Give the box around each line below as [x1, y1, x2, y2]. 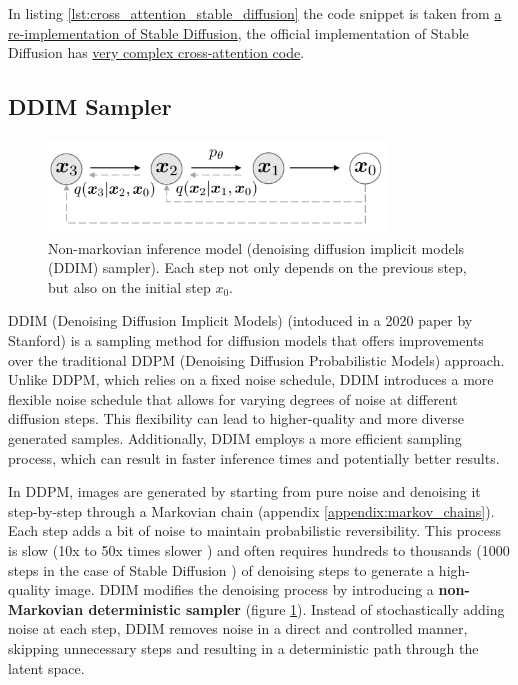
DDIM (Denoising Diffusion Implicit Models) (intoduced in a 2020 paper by [8, 310, 473, 331]
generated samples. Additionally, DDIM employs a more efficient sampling [8, 427, 462, 448]
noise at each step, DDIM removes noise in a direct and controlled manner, [8, 618, 468, 639]
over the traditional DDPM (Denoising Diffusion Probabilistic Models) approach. [8, 349, 505, 370]
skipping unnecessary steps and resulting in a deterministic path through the [8, 637, 479, 658]
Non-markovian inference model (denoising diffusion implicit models [48, 237, 465, 258]
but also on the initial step [48, 276, 211, 297]
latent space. [8, 657, 85, 678]
